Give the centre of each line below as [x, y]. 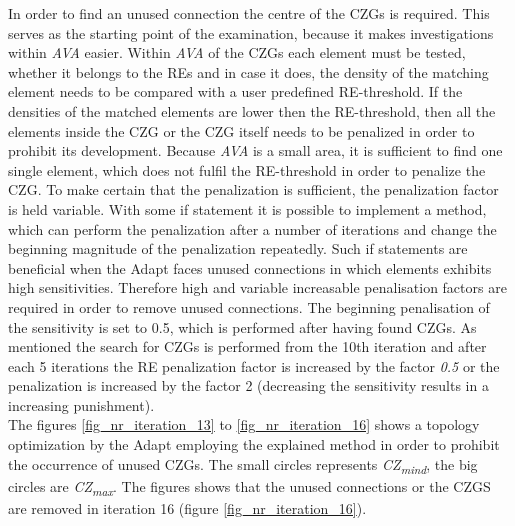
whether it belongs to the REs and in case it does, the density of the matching [248, 71]
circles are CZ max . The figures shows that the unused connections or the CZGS [249, 487]
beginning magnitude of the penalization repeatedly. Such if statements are [238, 248]
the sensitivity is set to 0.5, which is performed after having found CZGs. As [242, 326]
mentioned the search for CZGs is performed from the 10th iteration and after [247, 346]
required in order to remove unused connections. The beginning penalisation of [249, 306]
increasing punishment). [81, 404]
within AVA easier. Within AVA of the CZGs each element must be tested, [237, 52]
